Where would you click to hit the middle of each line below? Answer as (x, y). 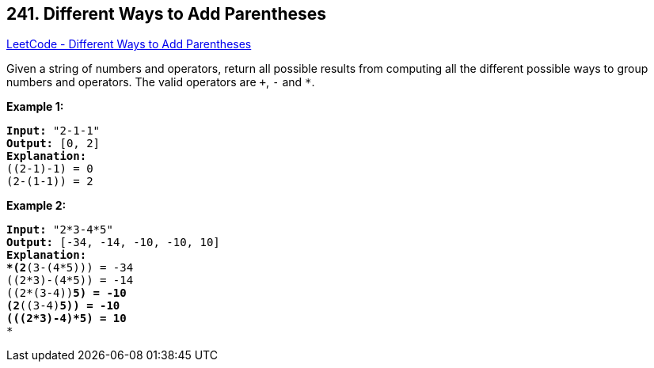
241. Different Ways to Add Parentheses (167, 14)
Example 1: (35, 107)
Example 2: (36, 206)
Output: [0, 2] (53, 144)
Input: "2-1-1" (53, 131)
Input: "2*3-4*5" (60, 230)
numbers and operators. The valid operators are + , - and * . (161, 82)
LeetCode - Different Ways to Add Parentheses (129, 44)
